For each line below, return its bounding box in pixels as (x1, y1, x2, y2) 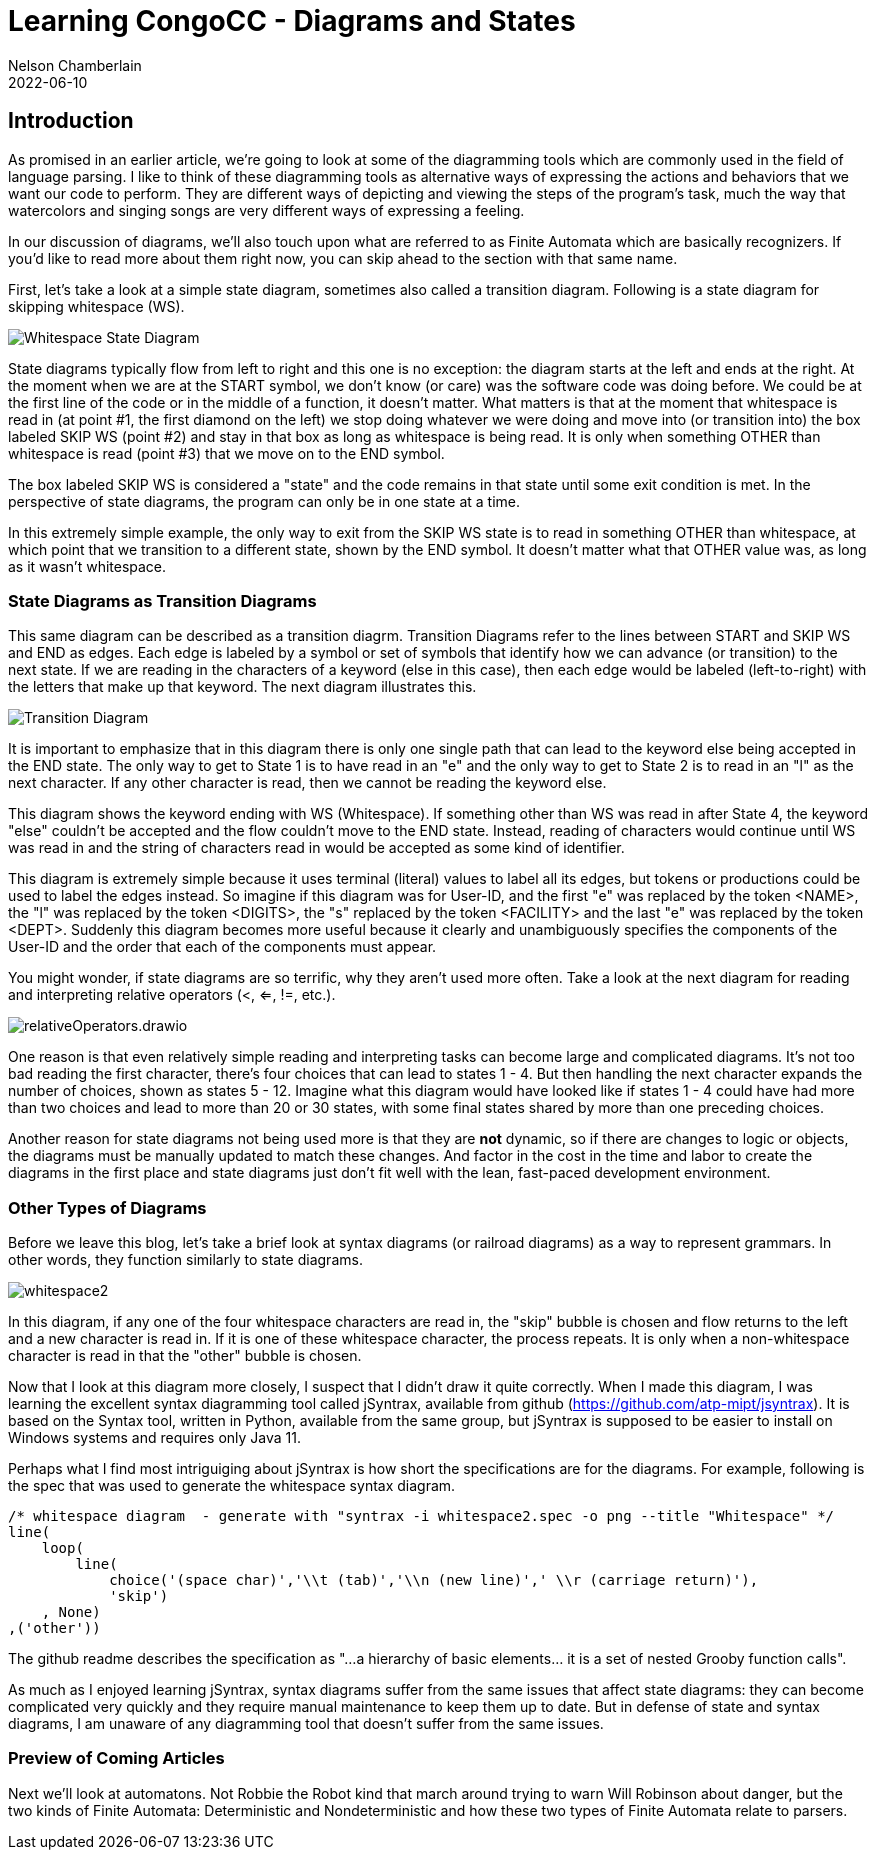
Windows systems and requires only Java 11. (8, 1429, 302, 1447)
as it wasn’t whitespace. (8, 557, 167, 575)
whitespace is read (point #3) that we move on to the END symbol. (8, 444, 445, 462)
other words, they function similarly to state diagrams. (8, 1251, 363, 1269)
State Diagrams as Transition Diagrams (8, 590, 317, 611)
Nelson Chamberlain (8, 56, 142, 74)
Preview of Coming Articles (8, 1748, 225, 1769)
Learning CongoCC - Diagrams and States (8, 4, 576, 38)
